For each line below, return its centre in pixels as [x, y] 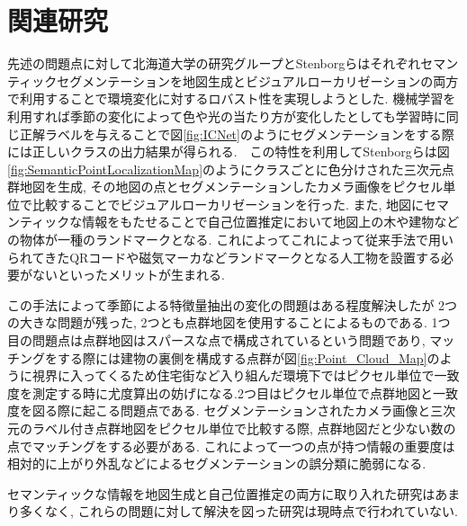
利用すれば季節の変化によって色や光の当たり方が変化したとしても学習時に [227, 116]
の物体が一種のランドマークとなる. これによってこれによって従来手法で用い [230, 240]
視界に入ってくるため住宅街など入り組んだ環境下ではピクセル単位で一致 [246, 375]
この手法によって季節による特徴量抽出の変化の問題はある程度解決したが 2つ [233, 304]
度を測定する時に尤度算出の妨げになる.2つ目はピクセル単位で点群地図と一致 [233, 392]
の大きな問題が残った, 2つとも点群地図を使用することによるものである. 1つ [229, 322]
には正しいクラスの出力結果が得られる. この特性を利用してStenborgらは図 [229, 152]
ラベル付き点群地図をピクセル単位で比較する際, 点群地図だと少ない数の [244, 428]
